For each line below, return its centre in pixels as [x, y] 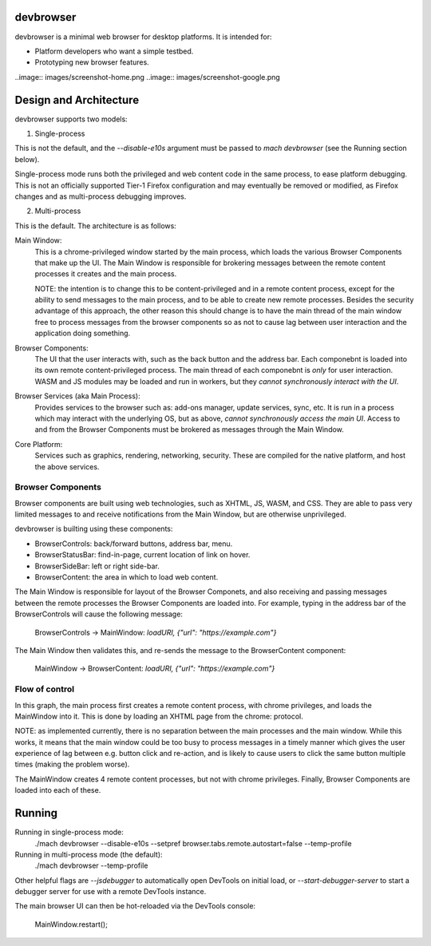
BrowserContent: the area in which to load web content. [127, 577]
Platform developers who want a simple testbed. [114, 51]
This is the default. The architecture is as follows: [96, 226]
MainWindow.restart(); [71, 924]
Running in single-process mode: [69, 832]
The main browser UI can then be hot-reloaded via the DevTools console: [135, 906]
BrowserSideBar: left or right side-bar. [97, 566]
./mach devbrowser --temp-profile [91, 865]
